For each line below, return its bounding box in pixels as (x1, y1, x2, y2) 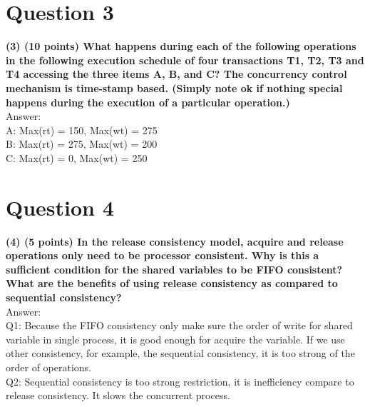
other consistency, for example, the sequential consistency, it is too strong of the (6, 346, 355, 361)
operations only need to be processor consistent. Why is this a (6, 248, 319, 263)
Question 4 (6, 192, 114, 221)
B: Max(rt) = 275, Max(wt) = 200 (6, 136, 158, 151)
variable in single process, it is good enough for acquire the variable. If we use (6, 331, 345, 346)
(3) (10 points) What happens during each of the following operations (6, 39, 356, 54)
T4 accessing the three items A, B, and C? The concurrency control (6, 66, 347, 81)
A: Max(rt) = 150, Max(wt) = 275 (6, 122, 158, 137)
